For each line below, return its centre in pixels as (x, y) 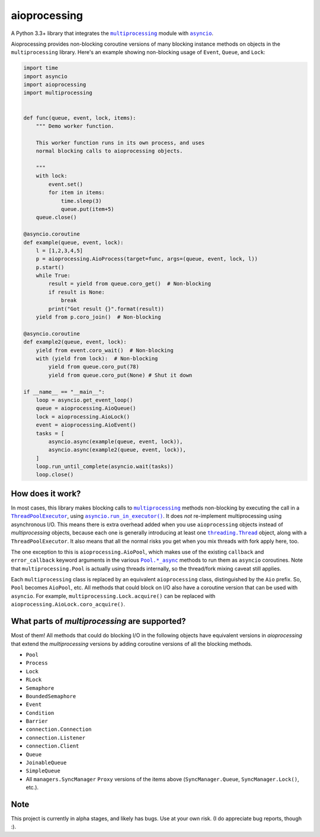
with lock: (52, 176)
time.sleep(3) (81, 201)
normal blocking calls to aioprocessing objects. (109, 151)
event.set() (65, 184)
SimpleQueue (43, 771)
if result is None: (76, 292)
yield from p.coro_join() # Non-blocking (98, 317)
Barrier (37, 721)
